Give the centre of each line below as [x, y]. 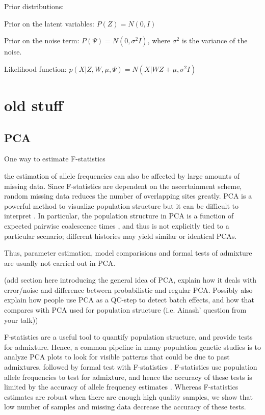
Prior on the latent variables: [49, 23]
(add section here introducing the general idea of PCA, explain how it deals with [130, 280]
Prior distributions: [34, 6]
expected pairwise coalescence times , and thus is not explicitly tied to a [117, 225]
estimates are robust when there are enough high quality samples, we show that [128, 396]
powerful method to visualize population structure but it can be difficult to [121, 205]
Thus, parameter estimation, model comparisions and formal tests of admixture [128, 253]
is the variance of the [215, 40]
